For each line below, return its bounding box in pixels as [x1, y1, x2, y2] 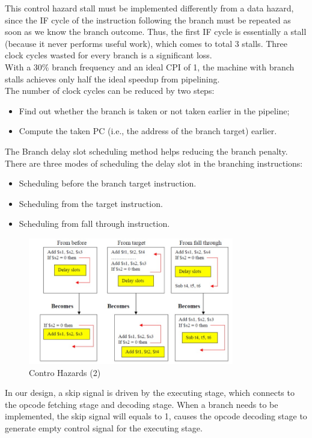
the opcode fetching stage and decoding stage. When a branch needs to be [5, 398, 278, 410]
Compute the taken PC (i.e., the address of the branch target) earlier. [19, 125, 277, 137]
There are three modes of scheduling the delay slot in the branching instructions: [5, 156, 303, 169]
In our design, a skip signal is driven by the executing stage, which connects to [5, 386, 295, 399]
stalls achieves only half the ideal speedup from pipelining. [5, 72, 220, 85]
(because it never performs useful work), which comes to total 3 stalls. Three [5, 37, 287, 49]
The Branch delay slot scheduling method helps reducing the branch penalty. [5, 144, 288, 157]
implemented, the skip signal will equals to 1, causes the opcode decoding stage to [5, 410, 307, 422]
